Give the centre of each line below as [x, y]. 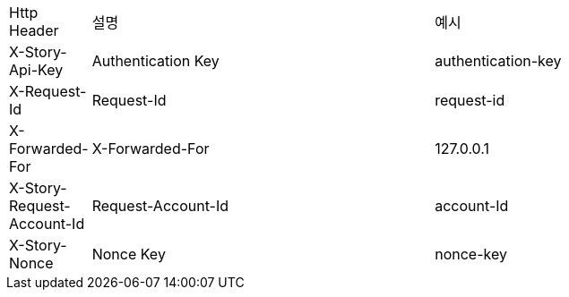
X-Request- [48, 91]
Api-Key [36, 70]
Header [34, 30]
